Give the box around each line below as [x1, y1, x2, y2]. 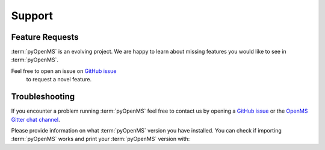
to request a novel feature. [26, 76, 92, 83]
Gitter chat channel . [11, 116, 60, 123]
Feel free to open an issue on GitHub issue [11, 67, 117, 75]
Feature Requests [11, 32, 79, 42]
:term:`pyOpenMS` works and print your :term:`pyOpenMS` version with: [11, 136, 190, 143]
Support [11, 9, 54, 22]
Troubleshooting [11, 92, 75, 102]
